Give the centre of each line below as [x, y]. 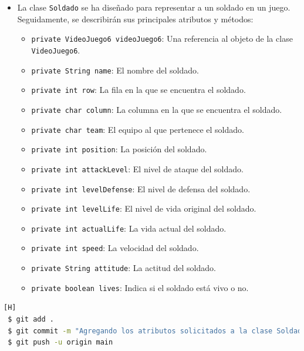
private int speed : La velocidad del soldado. [115, 248]
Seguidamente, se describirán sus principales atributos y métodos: [135, 19]
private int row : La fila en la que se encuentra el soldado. [139, 90]
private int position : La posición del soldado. [119, 149]
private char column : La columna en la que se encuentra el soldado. [157, 109]
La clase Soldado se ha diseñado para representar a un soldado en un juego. [154, 7]
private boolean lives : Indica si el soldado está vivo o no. [140, 287]
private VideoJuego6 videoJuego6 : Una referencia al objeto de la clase [162, 39]
